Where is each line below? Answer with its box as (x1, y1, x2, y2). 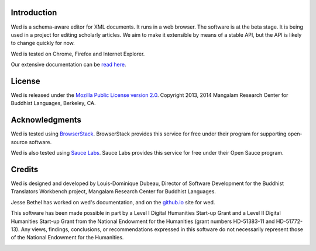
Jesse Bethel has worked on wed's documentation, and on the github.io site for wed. (11, 198, 215, 205)
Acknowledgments (11, 115, 82, 125)
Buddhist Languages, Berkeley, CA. (11, 100, 96, 107)
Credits (11, 164, 39, 175)
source (11, 138, 28, 145)
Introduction (11, 8, 57, 18)
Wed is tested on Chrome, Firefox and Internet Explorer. (11, 50, 145, 57)
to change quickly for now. (11, 40, 75, 47)
